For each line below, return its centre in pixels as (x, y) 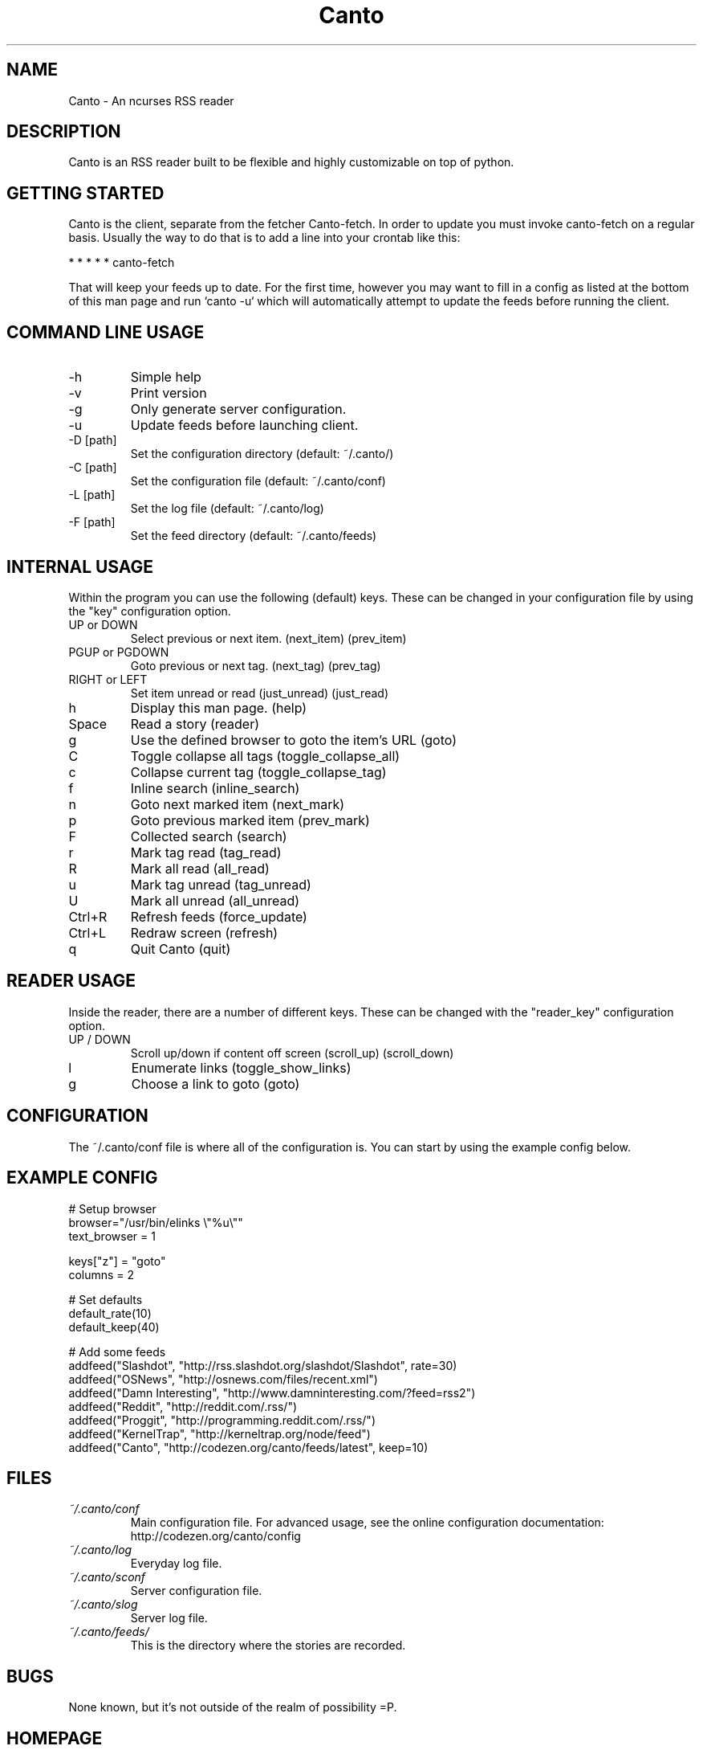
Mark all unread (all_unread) (215, 900)
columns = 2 (102, 1274)
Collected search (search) (209, 836)
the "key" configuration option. (150, 611)
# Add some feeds (117, 1351)
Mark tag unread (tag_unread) (221, 884)
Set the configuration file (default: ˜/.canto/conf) (258, 481)
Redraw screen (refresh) (204, 932)
